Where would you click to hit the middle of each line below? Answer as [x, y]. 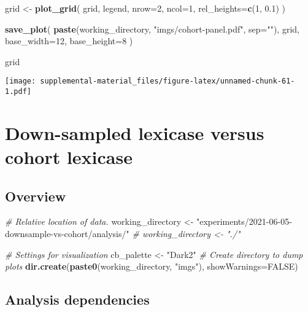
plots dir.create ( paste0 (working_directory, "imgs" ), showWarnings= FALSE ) [152, 266]
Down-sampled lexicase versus [135, 132]
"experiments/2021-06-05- [244, 221]
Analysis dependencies [77, 299]
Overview [36, 196]
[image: [21, 81]
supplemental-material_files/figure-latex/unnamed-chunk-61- [167, 81]
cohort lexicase [69, 157]
